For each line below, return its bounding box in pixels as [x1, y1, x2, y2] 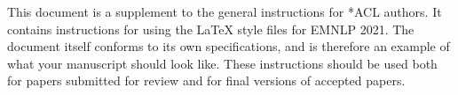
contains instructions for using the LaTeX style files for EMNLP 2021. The [7, 19, 415, 38]
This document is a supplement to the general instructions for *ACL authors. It [7, 3, 442, 20]
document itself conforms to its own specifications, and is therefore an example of [7, 37, 450, 55]
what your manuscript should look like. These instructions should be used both [7, 54, 438, 72]
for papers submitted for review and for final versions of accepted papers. [7, 71, 406, 90]
